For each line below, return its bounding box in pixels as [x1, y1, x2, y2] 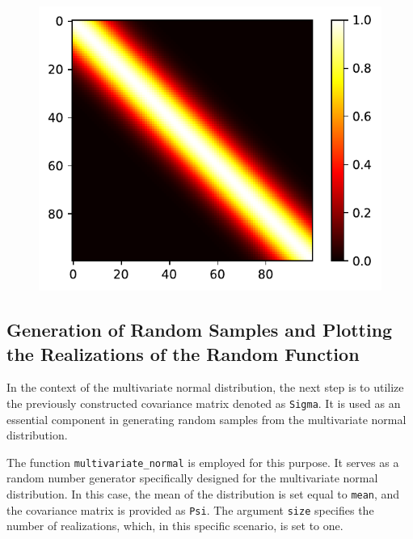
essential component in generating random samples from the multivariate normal [6, 410, 407, 427]
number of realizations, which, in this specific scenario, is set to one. [6, 517, 343, 534]
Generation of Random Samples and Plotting [6, 317, 393, 342]
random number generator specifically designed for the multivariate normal [6, 469, 378, 486]
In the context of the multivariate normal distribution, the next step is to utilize [6, 379, 404, 396]
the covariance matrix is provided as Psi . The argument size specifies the [6, 501, 374, 518]
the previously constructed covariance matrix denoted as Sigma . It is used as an [6, 394, 401, 411]
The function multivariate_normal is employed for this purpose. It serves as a [6, 453, 399, 470]
